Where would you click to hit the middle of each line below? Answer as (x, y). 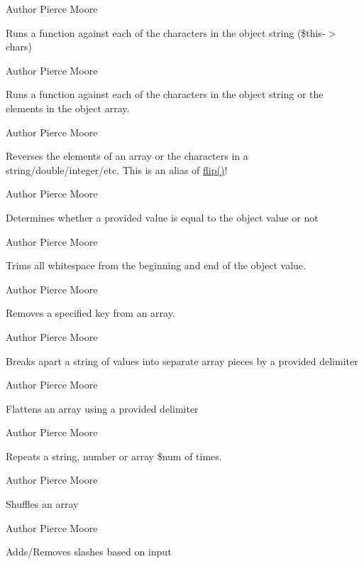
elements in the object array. (68, 108)
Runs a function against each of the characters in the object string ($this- (166, 32)
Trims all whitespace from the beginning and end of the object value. (156, 265)
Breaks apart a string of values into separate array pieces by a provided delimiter (182, 360)
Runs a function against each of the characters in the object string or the (165, 94)
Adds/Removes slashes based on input (89, 552)
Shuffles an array (42, 504)
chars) (19, 47)
